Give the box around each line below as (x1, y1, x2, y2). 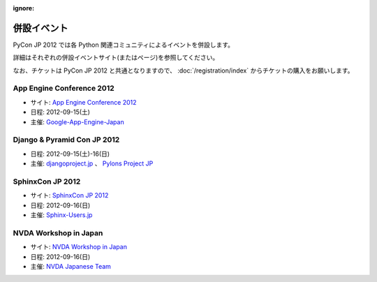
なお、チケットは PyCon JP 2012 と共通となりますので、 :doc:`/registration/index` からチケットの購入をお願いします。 (13, 66, 354, 75)
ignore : (13, 4, 35, 12)
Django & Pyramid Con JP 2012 (13, 135, 120, 144)
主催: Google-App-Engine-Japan (30, 117, 125, 126)
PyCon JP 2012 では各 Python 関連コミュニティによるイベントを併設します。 (13, 40, 234, 49)
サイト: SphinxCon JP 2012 (30, 191, 109, 200)
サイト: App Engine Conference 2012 (30, 98, 137, 106)
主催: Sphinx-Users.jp (30, 211, 93, 219)
